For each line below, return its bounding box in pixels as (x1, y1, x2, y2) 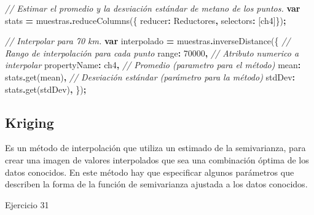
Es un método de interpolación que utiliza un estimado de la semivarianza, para (5, 141, 306, 154)
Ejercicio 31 (5, 198, 49, 211)
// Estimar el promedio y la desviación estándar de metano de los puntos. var (5, 2, 300, 14)
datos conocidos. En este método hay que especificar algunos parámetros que (5, 165, 294, 178)
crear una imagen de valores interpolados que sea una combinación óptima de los (5, 153, 309, 166)
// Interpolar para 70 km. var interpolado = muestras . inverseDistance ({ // (5, 34, 291, 47)
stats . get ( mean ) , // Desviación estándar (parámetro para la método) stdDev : (5, 70, 296, 83)
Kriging (5, 112, 54, 131)
